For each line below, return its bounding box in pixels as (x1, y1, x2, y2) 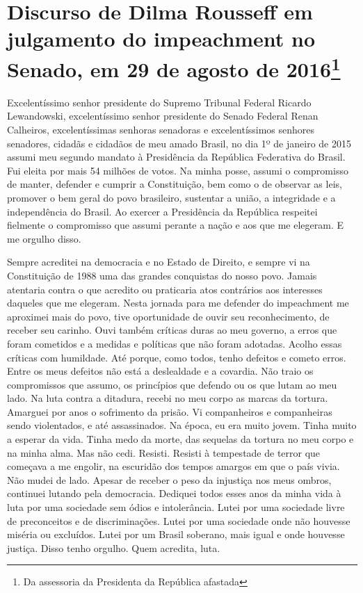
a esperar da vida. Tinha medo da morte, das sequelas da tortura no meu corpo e (7, 432, 354, 446)
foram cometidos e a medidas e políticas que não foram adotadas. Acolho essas (7, 336, 342, 350)
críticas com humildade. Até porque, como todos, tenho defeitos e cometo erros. (7, 350, 346, 364)
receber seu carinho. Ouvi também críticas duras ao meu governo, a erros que (7, 323, 337, 337)
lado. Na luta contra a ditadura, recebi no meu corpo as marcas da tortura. (7, 391, 328, 405)
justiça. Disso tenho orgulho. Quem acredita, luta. (7, 540, 220, 555)
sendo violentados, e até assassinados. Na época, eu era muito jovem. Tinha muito (7, 418, 357, 432)
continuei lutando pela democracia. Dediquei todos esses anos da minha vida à (7, 486, 341, 501)
